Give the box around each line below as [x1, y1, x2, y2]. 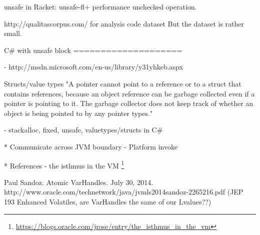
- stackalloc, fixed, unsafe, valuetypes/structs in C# [4, 124, 163, 135]
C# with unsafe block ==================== [4, 44, 182, 55]
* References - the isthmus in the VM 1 [4, 158, 124, 170]
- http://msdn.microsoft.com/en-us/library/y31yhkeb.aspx [4, 61, 183, 72]
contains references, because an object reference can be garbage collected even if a [4, 88, 255, 98]
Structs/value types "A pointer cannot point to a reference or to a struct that [4, 78, 241, 88]
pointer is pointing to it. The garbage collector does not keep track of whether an [4, 98, 253, 108]
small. [4, 28, 22, 38]
